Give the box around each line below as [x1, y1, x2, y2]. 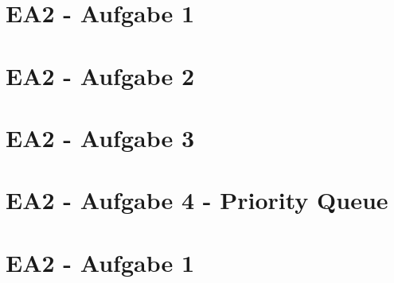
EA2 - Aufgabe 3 [6, 121, 195, 153]
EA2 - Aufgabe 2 [6, 59, 195, 91]
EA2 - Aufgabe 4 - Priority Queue [6, 184, 388, 216]
